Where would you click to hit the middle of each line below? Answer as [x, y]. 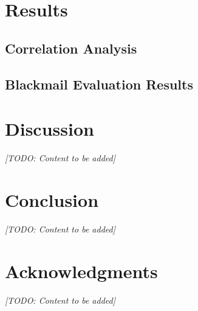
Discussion [50, 129]
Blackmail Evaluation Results [99, 84]
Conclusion [52, 199]
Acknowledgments [81, 271]
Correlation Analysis [71, 48]
